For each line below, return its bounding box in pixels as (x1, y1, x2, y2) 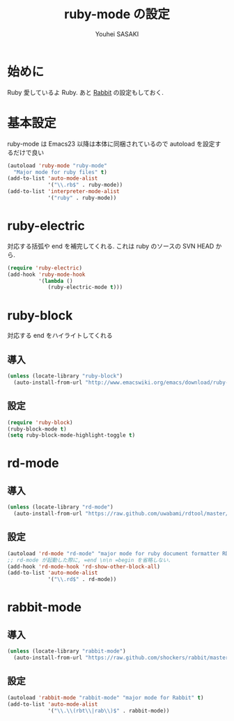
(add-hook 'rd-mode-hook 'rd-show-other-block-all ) (7, 563, 160, 570)
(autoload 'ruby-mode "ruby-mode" (7, 162, 108, 169)
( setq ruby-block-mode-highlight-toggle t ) (7, 432, 136, 439)
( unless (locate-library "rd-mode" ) (7, 504, 114, 511)
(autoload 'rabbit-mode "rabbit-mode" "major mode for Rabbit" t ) (7, 694, 204, 701)
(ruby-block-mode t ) (7, 426, 68, 433)
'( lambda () (38, 277, 73, 284)
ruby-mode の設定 (63, 6, 171, 22)
